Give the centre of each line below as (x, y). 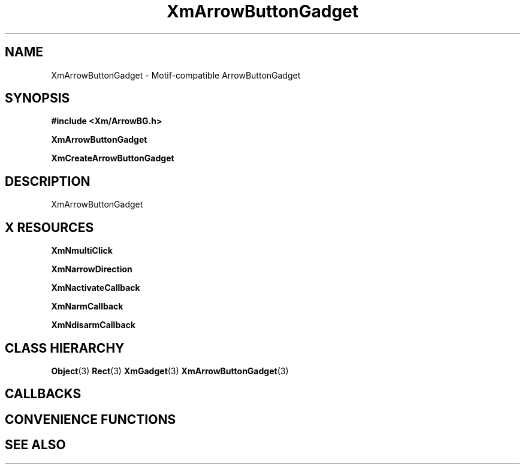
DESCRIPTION (48, 181)
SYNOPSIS (37, 98)
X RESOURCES (49, 227)
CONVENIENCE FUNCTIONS (90, 419)
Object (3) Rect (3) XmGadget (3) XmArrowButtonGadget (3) (170, 371)
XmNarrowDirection (92, 269)
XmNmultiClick (82, 251)
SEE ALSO (35, 445)
